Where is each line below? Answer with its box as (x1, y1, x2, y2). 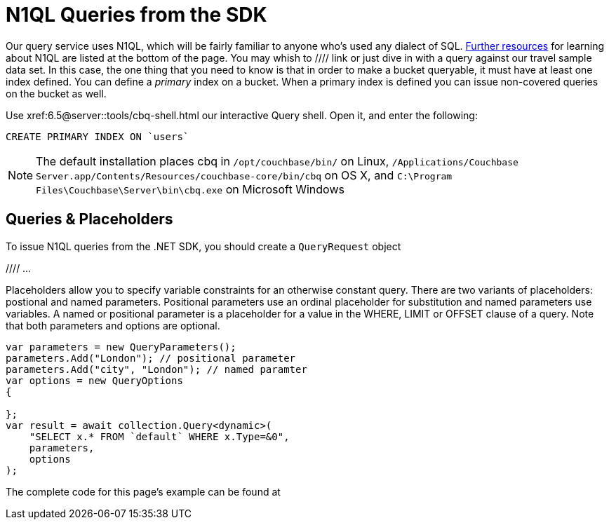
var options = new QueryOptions (6, 374, 183, 386)
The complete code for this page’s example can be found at (6, 485, 281, 498)
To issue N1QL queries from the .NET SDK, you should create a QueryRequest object (6, 240, 401, 252)
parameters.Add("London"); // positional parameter (6, 352, 296, 364)
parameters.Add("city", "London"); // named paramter (6, 363, 307, 375)
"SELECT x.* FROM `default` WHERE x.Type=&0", (29, 430, 290, 442)
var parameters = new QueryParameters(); (6, 341, 236, 353)
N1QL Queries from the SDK (6, 3, 267, 27)
